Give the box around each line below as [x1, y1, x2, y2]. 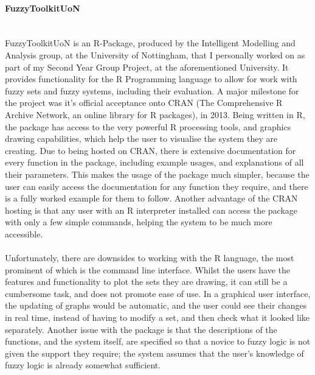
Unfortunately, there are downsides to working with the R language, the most [5, 251, 294, 264]
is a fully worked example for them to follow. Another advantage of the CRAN [5, 192, 298, 205]
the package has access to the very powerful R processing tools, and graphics [5, 120, 291, 133]
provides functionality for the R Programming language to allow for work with [5, 72, 297, 85]
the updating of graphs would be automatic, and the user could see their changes [5, 299, 307, 312]
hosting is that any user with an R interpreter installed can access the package [5, 203, 298, 216]
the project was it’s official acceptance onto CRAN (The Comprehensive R [5, 96, 283, 109]
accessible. [5, 227, 43, 240]
